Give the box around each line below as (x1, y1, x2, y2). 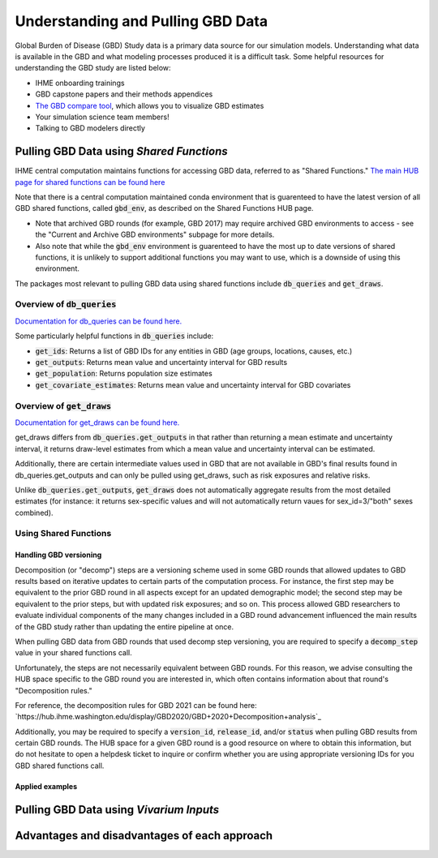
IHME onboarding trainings (35, 78, 125, 88)
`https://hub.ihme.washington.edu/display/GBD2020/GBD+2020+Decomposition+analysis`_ (15, 712, 322, 722)
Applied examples (15, 781, 78, 791)
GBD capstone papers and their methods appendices (35, 89, 213, 99)
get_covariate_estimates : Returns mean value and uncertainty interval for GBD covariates (35, 380, 351, 389)
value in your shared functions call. (15, 648, 133, 658)
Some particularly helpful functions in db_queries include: (15, 331, 214, 341)
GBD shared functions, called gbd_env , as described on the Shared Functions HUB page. (15, 204, 314, 213)
